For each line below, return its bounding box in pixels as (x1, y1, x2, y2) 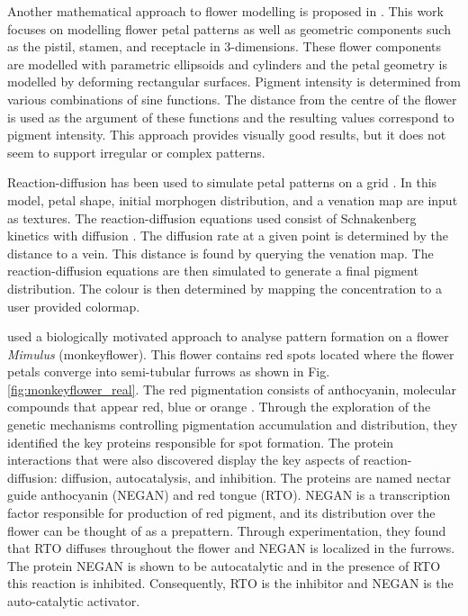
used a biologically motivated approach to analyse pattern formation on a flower (7, 327, 449, 346)
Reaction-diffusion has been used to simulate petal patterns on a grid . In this (7, 173, 437, 192)
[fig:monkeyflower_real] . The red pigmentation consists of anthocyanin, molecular (7, 379, 456, 398)
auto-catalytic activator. (7, 592, 140, 610)
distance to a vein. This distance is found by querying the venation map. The (7, 243, 434, 262)
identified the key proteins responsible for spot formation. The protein (7, 432, 394, 451)
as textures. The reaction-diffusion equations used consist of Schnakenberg (7, 208, 417, 227)
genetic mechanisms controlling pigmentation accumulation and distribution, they (7, 415, 458, 434)
